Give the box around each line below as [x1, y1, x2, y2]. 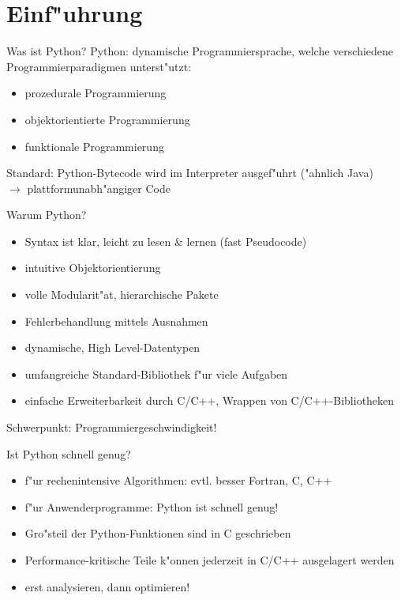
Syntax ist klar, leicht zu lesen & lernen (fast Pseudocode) [24, 232, 307, 249]
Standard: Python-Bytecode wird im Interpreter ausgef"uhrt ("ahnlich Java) [6, 164, 373, 181]
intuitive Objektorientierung [24, 259, 161, 276]
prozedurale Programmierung [24, 85, 167, 101]
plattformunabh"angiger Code [27, 179, 171, 196]
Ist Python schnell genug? [6, 445, 131, 462]
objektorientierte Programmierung [24, 111, 190, 127]
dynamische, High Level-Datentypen [24, 339, 200, 356]
